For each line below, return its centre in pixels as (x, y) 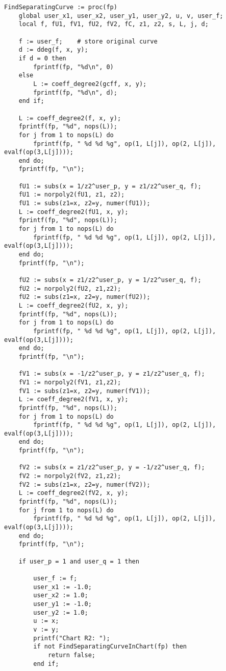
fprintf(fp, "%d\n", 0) (73, 67)
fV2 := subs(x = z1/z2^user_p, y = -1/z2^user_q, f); (112, 468)
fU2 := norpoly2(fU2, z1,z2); (70, 288)
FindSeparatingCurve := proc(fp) (61, 7)
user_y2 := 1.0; (61, 612)
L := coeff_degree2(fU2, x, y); (73, 305)
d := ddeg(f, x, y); (53, 50)
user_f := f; (55, 578)
